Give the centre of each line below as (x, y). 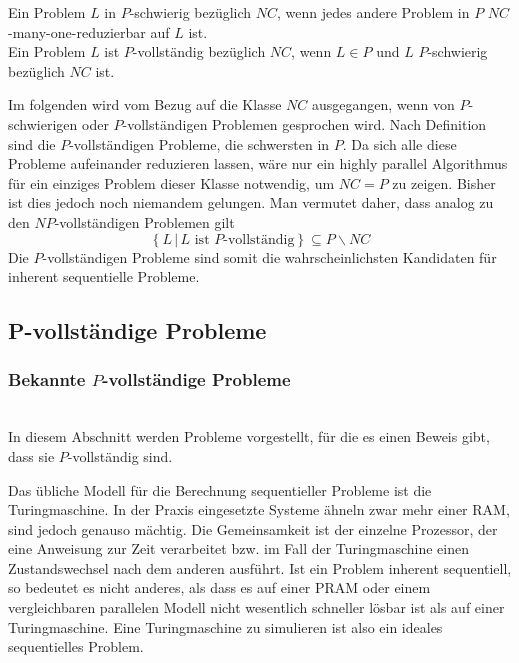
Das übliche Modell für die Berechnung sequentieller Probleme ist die (220, 489)
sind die (32, 143)
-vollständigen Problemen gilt (144, 221)
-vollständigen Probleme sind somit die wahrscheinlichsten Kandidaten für (269, 256)
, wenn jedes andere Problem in (373, 12)
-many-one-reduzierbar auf (89, 31)
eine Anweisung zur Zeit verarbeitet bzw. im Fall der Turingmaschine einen (238, 548)
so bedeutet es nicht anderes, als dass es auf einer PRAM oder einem (219, 587)
